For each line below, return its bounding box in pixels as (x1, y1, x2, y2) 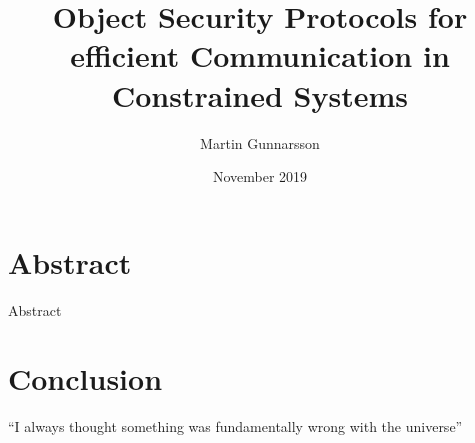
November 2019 (212, 166, 308, 187)
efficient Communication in (70, 35, 450, 76)
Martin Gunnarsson (200, 132, 320, 153)
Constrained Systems (111, 74, 409, 115)
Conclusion (8, 358, 163, 399)
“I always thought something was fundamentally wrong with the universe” (8, 416, 463, 437)
